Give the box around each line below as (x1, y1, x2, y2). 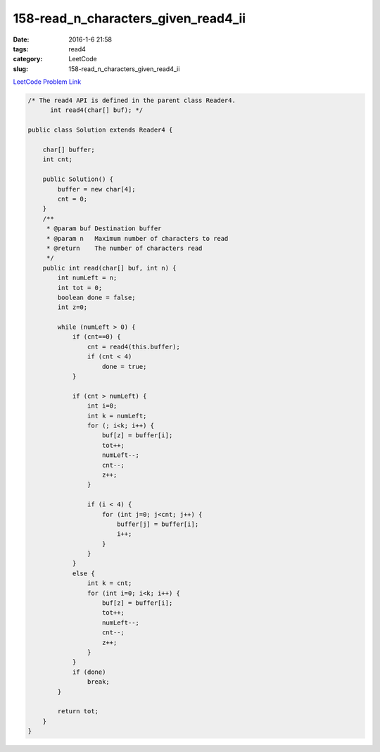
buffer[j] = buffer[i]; (116, 520, 199, 528)
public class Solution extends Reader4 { (27, 126, 173, 134)
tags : (13, 44, 29, 53)
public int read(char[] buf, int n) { (42, 264, 177, 272)
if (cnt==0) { (72, 333, 121, 341)
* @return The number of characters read (46, 244, 203, 252)
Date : (13, 35, 30, 44)
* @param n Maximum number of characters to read (46, 234, 229, 242)
